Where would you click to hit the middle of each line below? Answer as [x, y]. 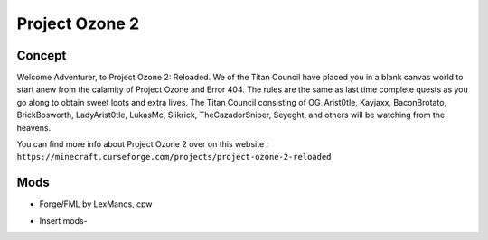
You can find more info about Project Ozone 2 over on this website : [143, 144]
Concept [42, 55]
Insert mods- [63, 220]
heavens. [34, 127]
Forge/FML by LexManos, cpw [96, 204]
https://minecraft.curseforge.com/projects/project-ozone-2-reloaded [174, 157]
